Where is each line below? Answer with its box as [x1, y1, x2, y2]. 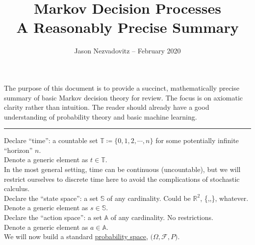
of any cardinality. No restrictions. [110, 212, 213, 222]
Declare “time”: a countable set [4, 135, 98, 146]
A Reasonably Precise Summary [16, 17, 239, 37]
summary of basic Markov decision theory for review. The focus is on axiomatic [4, 92, 243, 102]
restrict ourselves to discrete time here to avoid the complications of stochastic [4, 173, 240, 184]
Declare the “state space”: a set [4, 193, 99, 203]
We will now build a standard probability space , [4, 231, 148, 242]
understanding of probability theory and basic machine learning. [4, 111, 197, 122]
